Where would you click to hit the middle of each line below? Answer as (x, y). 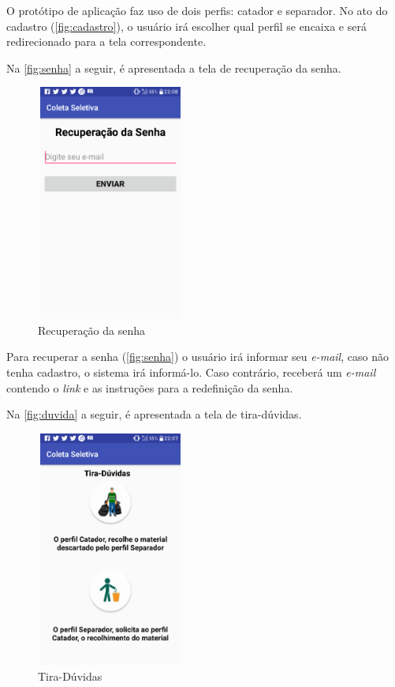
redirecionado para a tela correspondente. (106, 41)
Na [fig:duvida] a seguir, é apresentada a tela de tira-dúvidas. (154, 414)
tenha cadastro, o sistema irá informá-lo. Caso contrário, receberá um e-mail (191, 372)
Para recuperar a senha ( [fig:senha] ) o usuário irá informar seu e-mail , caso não (197, 357)
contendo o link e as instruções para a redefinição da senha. (150, 387)
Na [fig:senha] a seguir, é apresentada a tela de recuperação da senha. (174, 68)
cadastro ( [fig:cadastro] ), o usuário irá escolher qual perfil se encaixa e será (186, 26)
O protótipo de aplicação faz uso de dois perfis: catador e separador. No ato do (197, 10)
